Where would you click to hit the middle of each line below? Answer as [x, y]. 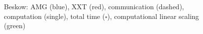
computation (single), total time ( [55, 16]
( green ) [15, 25]
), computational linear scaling [153, 16]
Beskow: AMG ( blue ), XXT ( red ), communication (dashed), [94, 6]
